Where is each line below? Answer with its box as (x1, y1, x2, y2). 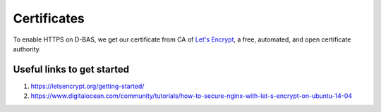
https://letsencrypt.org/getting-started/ (30, 82, 145, 90)
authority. (13, 44, 42, 53)
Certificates (13, 11, 85, 26)
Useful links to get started (13, 63, 130, 75)
